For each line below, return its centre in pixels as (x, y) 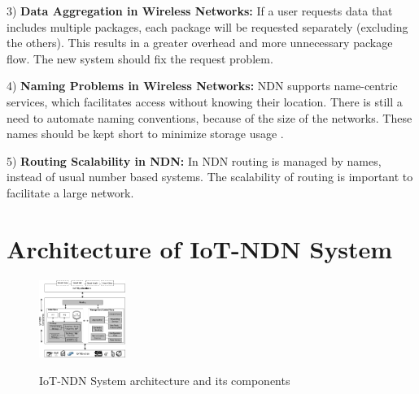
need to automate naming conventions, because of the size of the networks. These (209, 117)
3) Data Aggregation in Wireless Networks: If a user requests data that (200, 11)
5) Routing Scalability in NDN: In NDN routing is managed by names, (194, 160)
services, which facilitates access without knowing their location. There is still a (205, 101)
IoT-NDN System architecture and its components (165, 380)
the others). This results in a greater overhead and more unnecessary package (200, 43)
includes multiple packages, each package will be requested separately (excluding (207, 26)
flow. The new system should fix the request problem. (140, 58)
